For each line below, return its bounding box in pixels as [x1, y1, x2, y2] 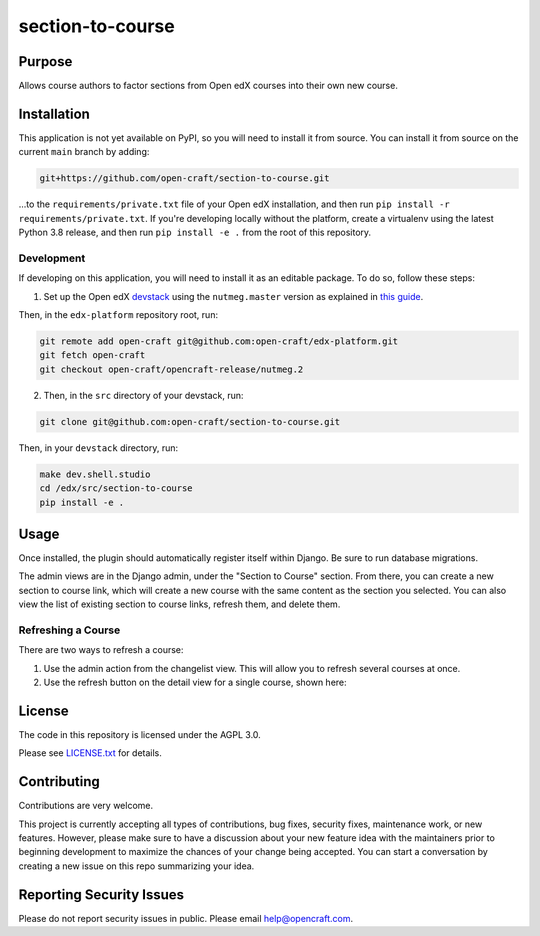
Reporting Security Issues [18, 886, 185, 903]
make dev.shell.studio [39, 468, 151, 480]
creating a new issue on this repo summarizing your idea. [18, 860, 255, 872]
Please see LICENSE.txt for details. [18, 747, 162, 759]
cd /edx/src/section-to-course [39, 483, 194, 494]
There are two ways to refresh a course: [18, 644, 184, 656]
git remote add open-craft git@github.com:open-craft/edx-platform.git [39, 336, 399, 347]
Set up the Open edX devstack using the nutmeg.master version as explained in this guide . [43, 290, 424, 302]
